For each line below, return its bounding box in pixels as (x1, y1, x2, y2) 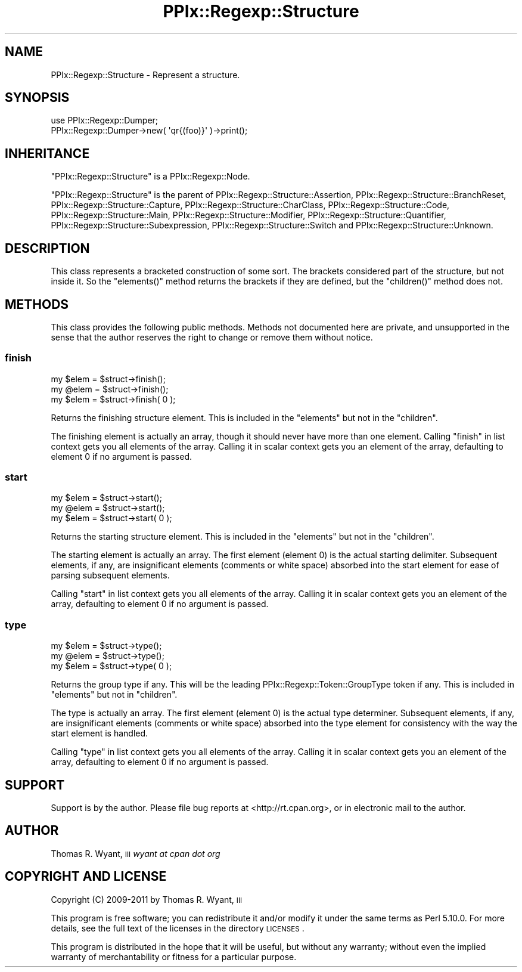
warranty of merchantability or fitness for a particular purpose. (51, 951, 297, 962)
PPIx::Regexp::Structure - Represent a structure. (51, 69, 240, 80)
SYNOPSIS (5, 90, 70, 106)
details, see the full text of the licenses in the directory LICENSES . (51, 923, 304, 933)
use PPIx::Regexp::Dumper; (51, 115, 159, 126)
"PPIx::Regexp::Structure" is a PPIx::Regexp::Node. (51, 171, 250, 182)
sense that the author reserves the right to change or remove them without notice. (51, 332, 373, 342)
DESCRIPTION (5, 240, 90, 256)
